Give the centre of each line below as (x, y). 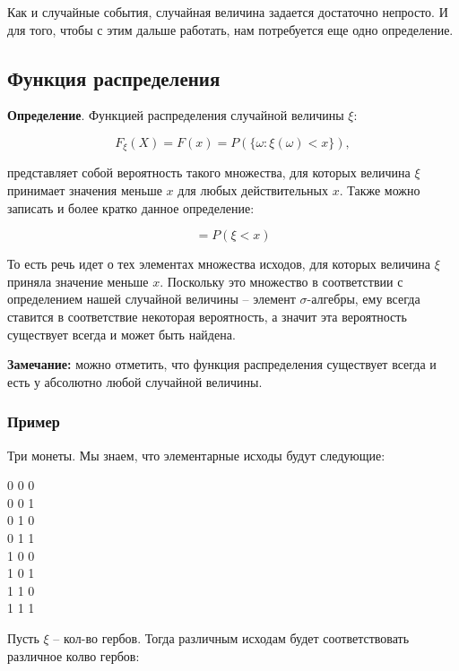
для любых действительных (253, 190)
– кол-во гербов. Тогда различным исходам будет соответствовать (231, 637)
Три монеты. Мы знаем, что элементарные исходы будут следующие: (196, 455)
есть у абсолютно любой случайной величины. (135, 381)
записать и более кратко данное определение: (131, 207)
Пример (34, 422)
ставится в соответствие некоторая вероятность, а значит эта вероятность (207, 316)
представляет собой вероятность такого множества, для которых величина (209, 172)
